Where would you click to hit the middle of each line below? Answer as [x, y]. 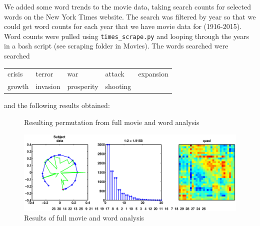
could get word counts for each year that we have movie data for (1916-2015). [123, 26]
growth [18, 86]
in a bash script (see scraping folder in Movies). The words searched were [116, 46]
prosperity [83, 86]
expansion [153, 74]
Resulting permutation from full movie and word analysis [112, 122]
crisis [15, 74]
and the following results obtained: [57, 105]
